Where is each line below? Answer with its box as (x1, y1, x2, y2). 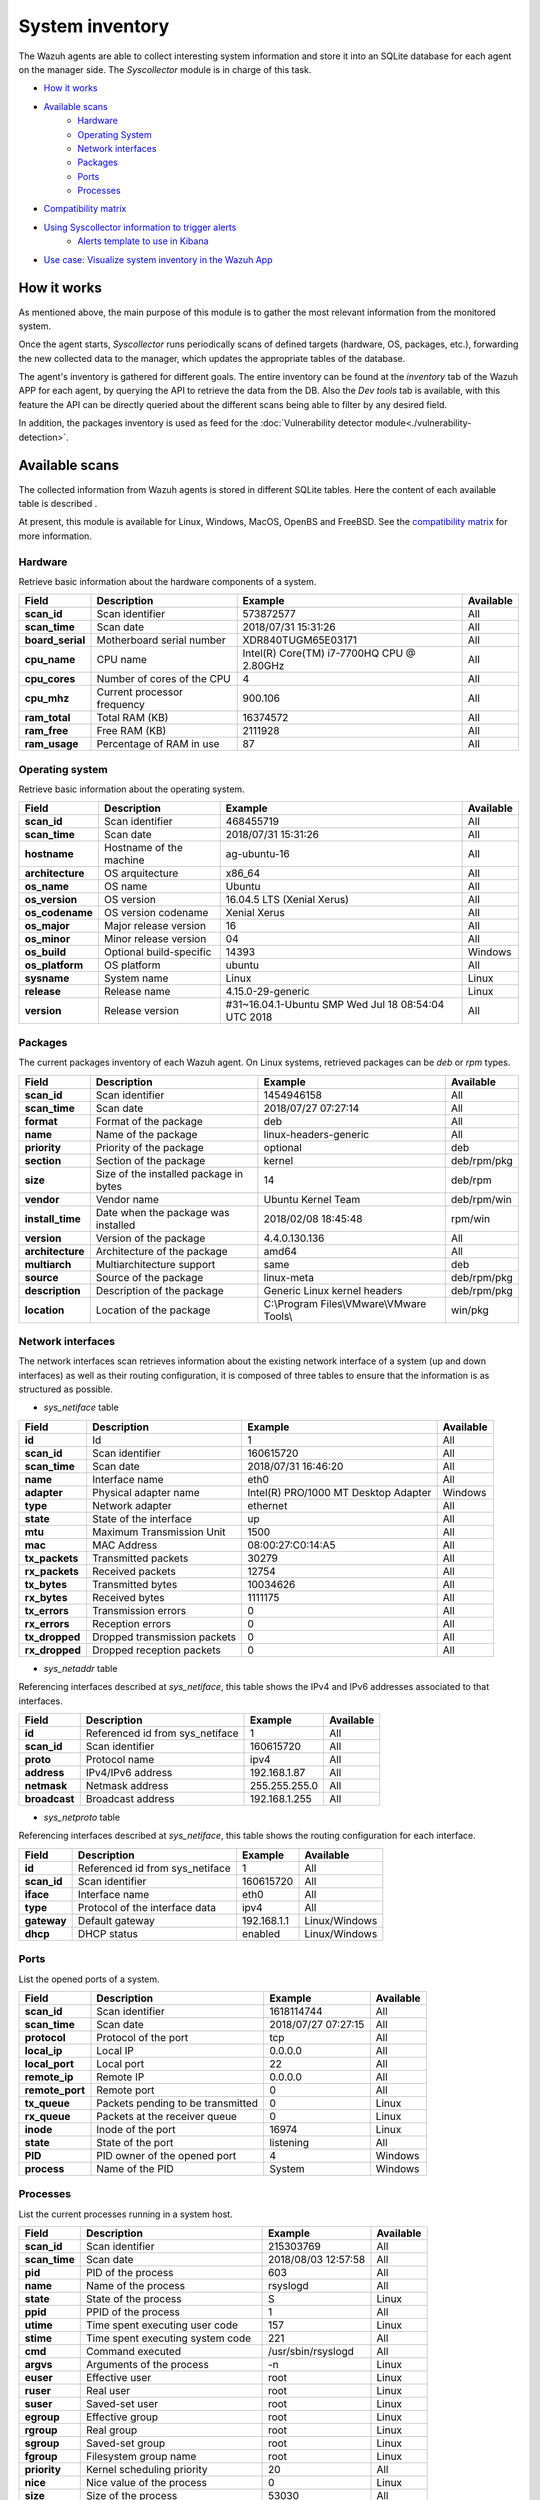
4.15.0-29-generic (225, 985, 310, 999)
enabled (241, 1926, 281, 1940)
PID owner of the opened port (96, 2148, 237, 2162)
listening (269, 2135, 310, 2149)
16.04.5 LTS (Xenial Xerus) (225, 893, 350, 907)
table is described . (18, 497, 98, 509)
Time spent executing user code (85, 2318, 239, 2332)
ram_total (24, 711, 71, 725)
